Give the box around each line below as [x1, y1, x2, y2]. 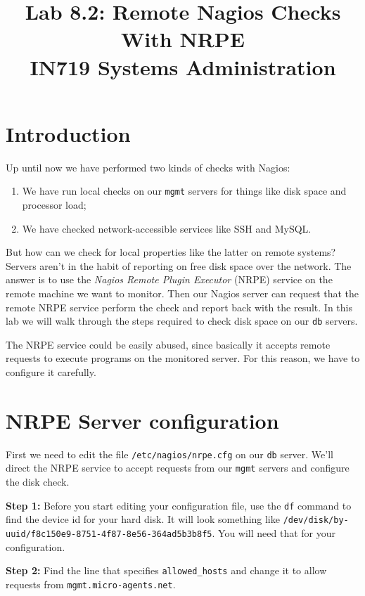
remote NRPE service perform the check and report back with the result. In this [6, 299, 353, 314]
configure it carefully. [6, 364, 96, 379]
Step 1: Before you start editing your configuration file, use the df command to [6, 498, 352, 512]
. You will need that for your [212, 525, 336, 540]
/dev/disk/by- [283, 515, 349, 526]
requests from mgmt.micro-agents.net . [6, 576, 176, 591]
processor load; [22, 197, 87, 212]
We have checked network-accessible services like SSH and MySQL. [22, 221, 312, 235]
